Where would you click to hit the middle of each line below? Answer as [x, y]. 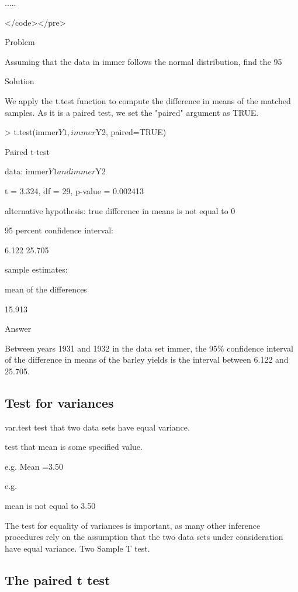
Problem [20, 42]
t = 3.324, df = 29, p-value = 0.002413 [74, 190]
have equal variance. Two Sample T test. [77, 548]
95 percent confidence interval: [59, 230]
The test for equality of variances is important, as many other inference [133, 525]
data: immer [27, 171]
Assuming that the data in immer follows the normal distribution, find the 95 [143, 61]
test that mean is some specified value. [74, 447]
